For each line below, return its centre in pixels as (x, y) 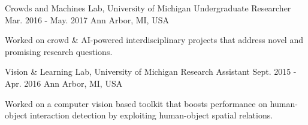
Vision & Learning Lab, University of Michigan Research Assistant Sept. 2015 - (151, 71)
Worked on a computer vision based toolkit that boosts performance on (136, 103)
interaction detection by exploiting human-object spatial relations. (151, 115)
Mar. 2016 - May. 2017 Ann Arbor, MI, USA (87, 19)
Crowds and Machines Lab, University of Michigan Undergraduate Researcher (148, 8)
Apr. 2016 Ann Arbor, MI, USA (64, 83)
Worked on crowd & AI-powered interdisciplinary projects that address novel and (154, 40)
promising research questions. (59, 51)
